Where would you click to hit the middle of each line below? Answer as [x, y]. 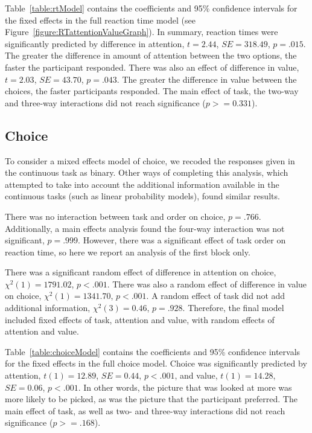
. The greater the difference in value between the [207, 79]
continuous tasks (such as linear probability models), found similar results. [142, 196]
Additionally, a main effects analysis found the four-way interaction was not [145, 228]
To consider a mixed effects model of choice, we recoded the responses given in [150, 160]
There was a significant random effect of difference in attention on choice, [141, 272]
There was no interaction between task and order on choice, [115, 216]
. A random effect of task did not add [216, 296]
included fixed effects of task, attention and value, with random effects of [140, 319]
